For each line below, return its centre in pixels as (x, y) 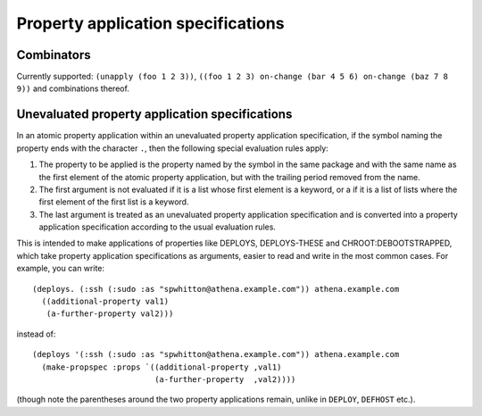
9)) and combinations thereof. (73, 88)
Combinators (54, 55)
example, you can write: (61, 269)
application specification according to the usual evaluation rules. (158, 227)
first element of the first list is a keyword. (114, 202)
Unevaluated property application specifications (154, 115)
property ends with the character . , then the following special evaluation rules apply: (173, 148)
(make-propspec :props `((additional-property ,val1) (162, 367)
